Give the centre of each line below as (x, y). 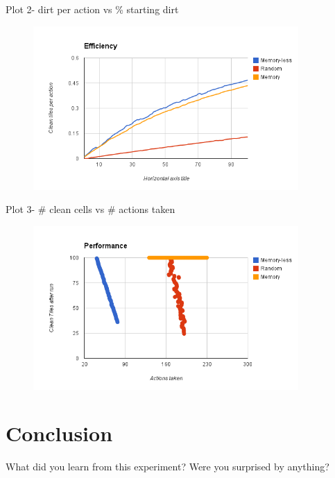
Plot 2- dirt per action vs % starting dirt (92, 9)
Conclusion (59, 433)
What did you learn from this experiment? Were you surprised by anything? (167, 467)
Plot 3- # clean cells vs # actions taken (91, 209)
